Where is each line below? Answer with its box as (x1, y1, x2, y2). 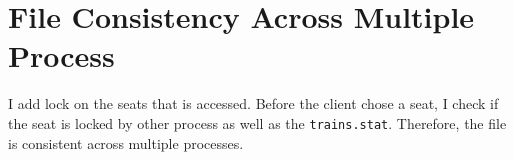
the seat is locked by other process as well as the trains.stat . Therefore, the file (8, 112, 507, 133)
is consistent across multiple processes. (8, 132, 244, 153)
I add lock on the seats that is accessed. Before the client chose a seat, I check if (8, 93, 499, 114)
